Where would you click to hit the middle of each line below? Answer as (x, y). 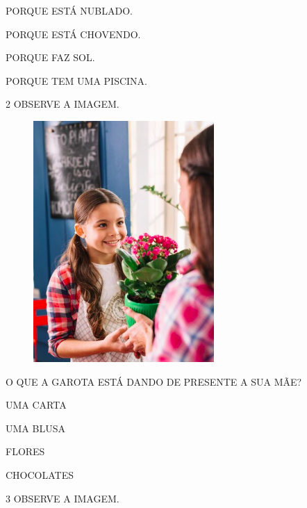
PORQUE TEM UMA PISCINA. (76, 80)
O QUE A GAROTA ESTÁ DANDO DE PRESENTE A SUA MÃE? (154, 381)
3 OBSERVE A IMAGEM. (63, 498)
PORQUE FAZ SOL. (50, 57)
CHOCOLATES (40, 474)
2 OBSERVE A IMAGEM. (63, 104)
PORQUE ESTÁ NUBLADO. (69, 10)
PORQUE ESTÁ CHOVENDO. (73, 34)
